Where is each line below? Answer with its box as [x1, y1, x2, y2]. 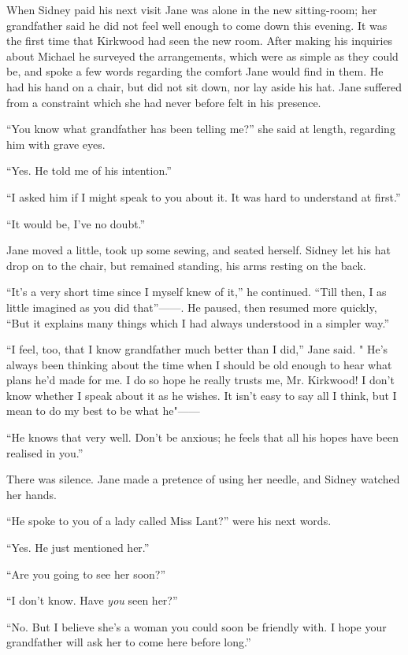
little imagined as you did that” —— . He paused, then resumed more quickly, [6, 298, 377, 315]
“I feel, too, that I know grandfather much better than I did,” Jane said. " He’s [6, 341, 388, 357]
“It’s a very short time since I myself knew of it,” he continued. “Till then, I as [6, 283, 387, 300]
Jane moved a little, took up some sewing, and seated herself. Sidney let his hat [6, 242, 391, 258]
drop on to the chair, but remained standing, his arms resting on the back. [6, 257, 366, 273]
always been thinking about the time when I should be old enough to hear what [6, 356, 392, 372]
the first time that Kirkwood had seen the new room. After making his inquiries [6, 32, 393, 49]
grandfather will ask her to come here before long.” [6, 634, 251, 650]
